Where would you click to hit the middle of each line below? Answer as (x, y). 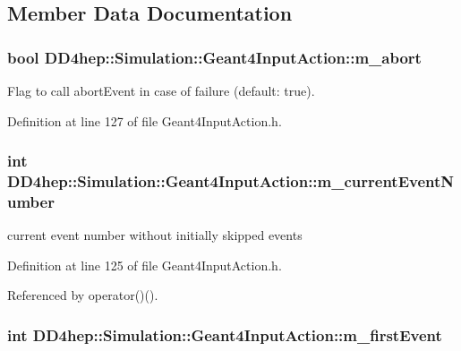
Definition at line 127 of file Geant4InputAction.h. (145, 120)
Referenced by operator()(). (83, 295)
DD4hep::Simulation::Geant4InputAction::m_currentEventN (231, 181)
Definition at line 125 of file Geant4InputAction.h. (145, 265)
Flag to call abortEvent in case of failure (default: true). (161, 90)
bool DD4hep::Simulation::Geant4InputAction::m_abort (214, 57)
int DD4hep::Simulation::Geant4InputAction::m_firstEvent (225, 334)
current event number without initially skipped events (155, 235)
